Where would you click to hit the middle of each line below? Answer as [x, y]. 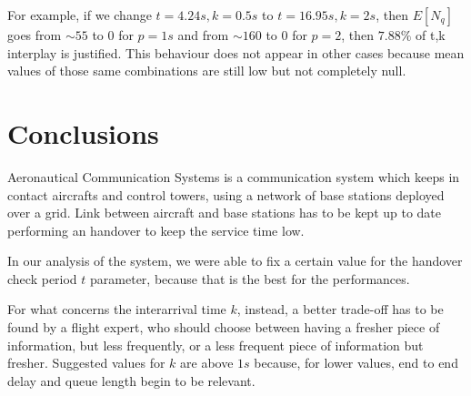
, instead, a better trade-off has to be [340, 309]
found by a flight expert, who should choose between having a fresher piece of [224, 327]
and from [203, 35]
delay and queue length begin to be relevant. [131, 380]
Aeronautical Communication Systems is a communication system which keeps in [234, 176]
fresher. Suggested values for [86, 363]
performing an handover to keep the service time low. [156, 230]
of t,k [431, 35]
